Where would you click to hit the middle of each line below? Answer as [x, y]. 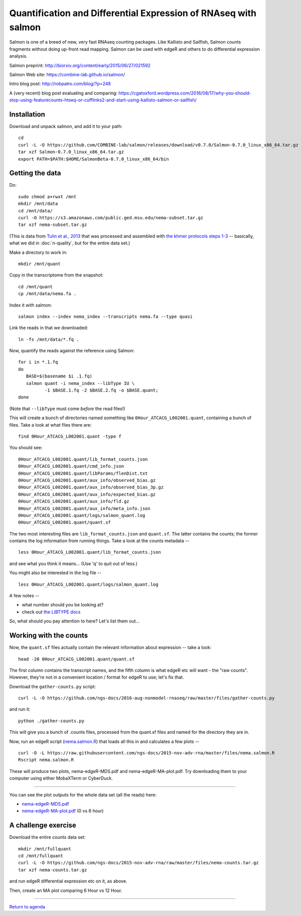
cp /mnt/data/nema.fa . [47, 294]
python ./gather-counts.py [51, 721]
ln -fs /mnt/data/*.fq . [49, 339]
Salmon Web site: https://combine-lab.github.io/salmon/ [67, 74]
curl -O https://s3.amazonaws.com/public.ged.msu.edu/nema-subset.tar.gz [111, 218]
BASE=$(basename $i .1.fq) [59, 376]
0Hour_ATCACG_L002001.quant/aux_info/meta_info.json [84, 508]
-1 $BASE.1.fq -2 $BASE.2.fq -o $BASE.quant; [101, 390]
